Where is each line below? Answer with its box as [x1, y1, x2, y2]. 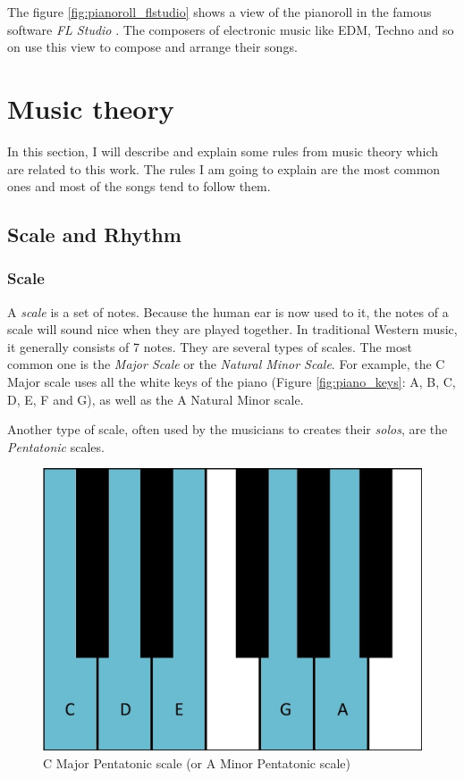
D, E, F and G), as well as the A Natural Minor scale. [7, 389, 304, 408]
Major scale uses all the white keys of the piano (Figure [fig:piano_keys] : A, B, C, [7, 373, 456, 391]
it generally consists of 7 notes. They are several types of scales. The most [7, 337, 412, 356]
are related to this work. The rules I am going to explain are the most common [7, 159, 441, 178]
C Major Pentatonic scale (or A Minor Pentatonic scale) [43, 753, 351, 772]
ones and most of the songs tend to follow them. [7, 177, 271, 196]
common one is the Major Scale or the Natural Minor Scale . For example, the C [7, 355, 445, 373]
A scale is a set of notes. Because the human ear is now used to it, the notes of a [7, 302, 449, 321]
